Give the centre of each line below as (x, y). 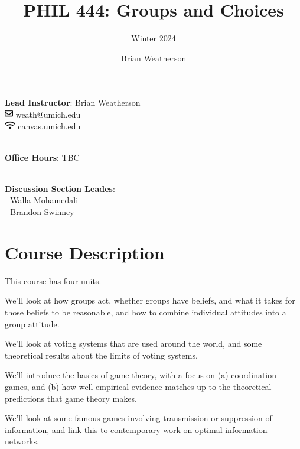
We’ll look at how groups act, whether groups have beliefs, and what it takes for (150, 300)
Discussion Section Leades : (60, 188)
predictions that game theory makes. (71, 398)
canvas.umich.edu (49, 126)
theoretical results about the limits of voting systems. (101, 355)
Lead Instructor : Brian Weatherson (73, 103)
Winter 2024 (154, 38)
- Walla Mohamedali (42, 200)
